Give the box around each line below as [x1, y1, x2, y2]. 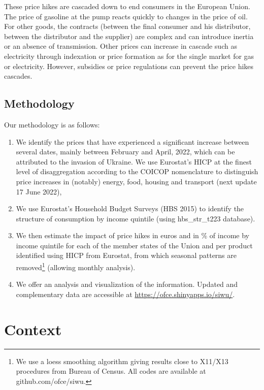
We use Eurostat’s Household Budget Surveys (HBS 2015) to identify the [16, 203, 244, 214]
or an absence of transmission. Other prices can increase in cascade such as [4, 41, 237, 51]
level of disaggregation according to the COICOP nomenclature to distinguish [16, 166, 258, 177]
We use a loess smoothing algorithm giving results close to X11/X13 [16, 355, 228, 366]
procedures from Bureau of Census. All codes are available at [16, 366, 206, 376]
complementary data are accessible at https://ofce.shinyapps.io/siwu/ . [16, 288, 235, 299]
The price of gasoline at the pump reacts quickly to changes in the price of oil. [4, 11, 248, 21]
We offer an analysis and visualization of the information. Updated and [16, 279, 238, 289]
